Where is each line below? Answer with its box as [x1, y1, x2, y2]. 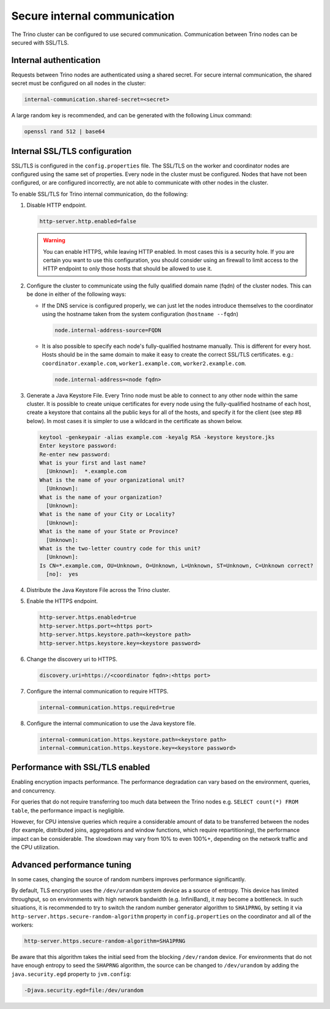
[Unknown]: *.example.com [46, 468, 127, 475]
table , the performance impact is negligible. [11, 807, 125, 814]
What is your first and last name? [39, 459, 146, 466]
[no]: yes [46, 571, 79, 578]
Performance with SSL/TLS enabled [11, 762, 150, 773]
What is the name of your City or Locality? [39, 511, 175, 518]
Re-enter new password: [39, 451, 111, 458]
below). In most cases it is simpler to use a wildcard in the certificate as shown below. [26, 417, 243, 424]
